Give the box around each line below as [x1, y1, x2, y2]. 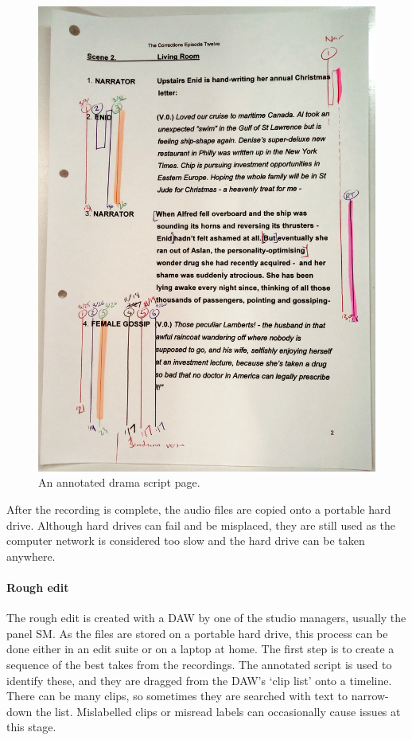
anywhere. [6, 547, 56, 564]
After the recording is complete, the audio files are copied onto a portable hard [6, 500, 391, 517]
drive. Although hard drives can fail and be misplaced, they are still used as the [6, 516, 396, 533]
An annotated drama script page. [38, 474, 200, 491]
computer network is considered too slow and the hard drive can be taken [6, 532, 365, 549]
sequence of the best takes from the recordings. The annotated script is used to [6, 656, 392, 672]
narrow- [351, 687, 389, 704]
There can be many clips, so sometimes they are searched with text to [6, 687, 348, 704]
